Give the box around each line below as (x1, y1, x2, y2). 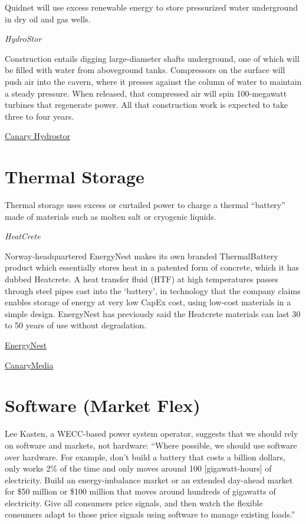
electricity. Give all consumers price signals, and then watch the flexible (5, 496, 263, 509)
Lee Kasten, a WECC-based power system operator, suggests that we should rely (5, 427, 298, 440)
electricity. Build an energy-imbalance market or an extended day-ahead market (5, 473, 293, 486)
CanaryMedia (5, 358, 54, 371)
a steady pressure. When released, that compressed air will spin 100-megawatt (5, 87, 287, 99)
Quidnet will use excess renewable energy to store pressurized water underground (5, 1, 298, 13)
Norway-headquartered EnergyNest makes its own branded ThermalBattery (5, 249, 278, 262)
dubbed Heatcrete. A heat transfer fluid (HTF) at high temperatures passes (5, 273, 278, 285)
